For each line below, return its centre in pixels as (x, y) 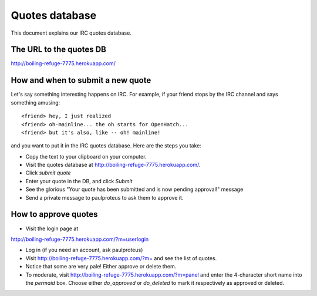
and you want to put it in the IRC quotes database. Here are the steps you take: (106, 146)
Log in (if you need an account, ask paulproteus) (84, 250)
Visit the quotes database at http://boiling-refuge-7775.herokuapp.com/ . (113, 165)
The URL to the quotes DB (59, 50)
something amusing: (36, 102)
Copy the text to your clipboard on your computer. (86, 156)
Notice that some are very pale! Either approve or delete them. (101, 267)
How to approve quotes (54, 214)
